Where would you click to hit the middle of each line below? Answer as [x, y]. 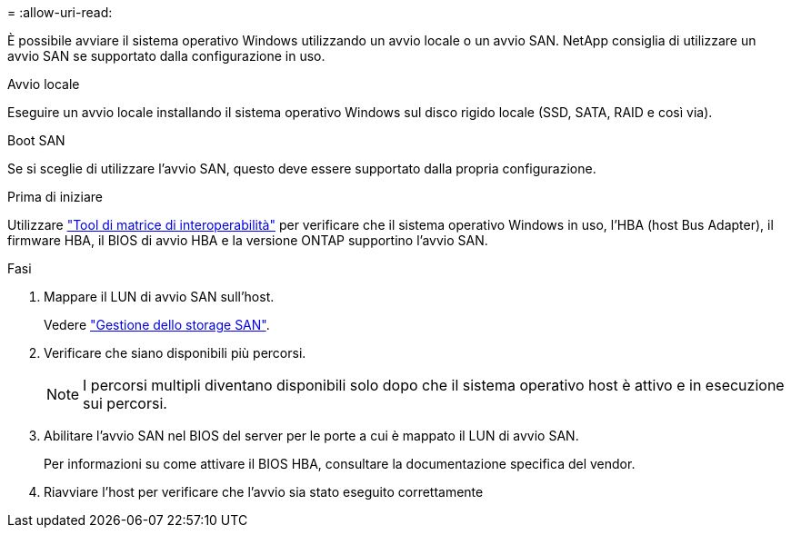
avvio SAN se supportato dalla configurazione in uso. [166, 56]
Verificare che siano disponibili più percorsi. [175, 353]
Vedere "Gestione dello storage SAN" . [157, 325]
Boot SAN [36, 140]
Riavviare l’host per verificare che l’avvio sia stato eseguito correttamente [264, 492]
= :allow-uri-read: [60, 12]
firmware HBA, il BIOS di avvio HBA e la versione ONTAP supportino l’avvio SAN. [248, 240]
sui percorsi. [125, 403]
